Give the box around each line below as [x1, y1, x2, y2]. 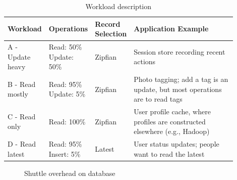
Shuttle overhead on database [24, 167, 115, 178]
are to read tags [134, 94, 183, 104]
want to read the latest [134, 148, 205, 159]
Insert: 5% [48, 148, 81, 159]
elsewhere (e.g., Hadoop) [134, 126, 210, 137]
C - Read [8, 111, 36, 121]
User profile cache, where [134, 106, 211, 117]
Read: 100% [48, 116, 86, 126]
